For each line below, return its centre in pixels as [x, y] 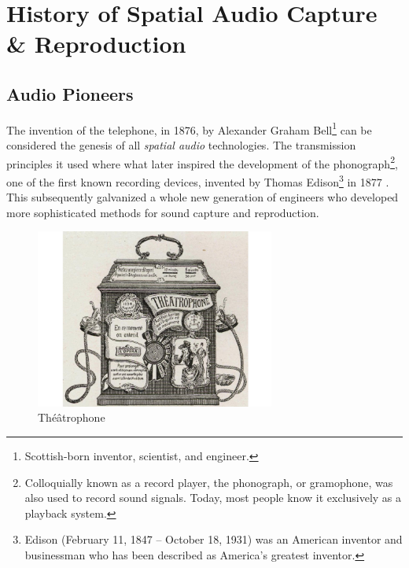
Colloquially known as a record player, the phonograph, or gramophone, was [209, 482]
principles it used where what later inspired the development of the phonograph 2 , [202, 162]
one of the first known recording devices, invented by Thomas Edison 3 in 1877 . [198, 180]
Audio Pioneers [70, 93]
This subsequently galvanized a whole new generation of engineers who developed [203, 197]
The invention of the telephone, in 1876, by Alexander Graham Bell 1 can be [189, 128]
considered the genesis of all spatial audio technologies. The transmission [181, 145]
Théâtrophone [72, 417]
